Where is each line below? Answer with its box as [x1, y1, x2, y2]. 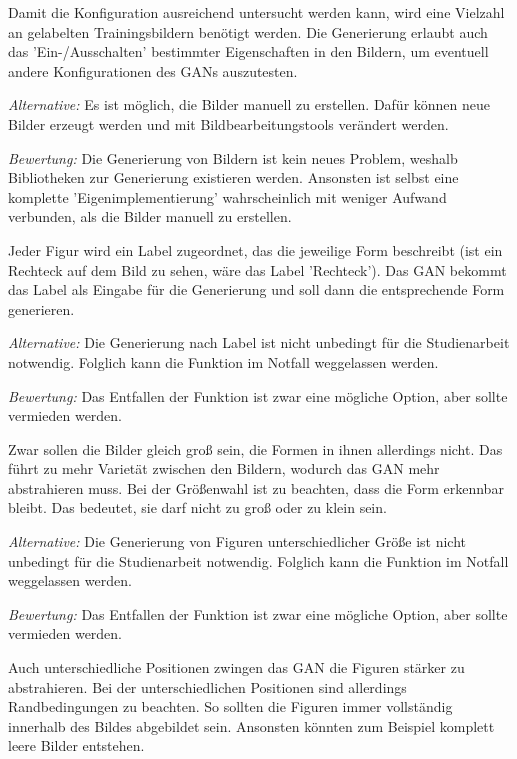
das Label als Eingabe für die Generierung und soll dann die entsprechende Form [8, 279, 505, 300]
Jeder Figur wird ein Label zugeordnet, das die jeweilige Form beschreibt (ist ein [8, 239, 503, 260]
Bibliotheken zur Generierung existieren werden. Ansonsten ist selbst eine [8, 167, 459, 188]
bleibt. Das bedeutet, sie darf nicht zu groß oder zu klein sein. [8, 497, 387, 518]
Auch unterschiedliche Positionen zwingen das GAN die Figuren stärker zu [8, 657, 465, 678]
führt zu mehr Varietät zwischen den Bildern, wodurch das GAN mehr [8, 458, 440, 479]
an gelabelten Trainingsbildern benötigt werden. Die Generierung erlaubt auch [8, 21, 488, 42]
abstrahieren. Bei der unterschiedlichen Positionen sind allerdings [8, 676, 407, 697]
